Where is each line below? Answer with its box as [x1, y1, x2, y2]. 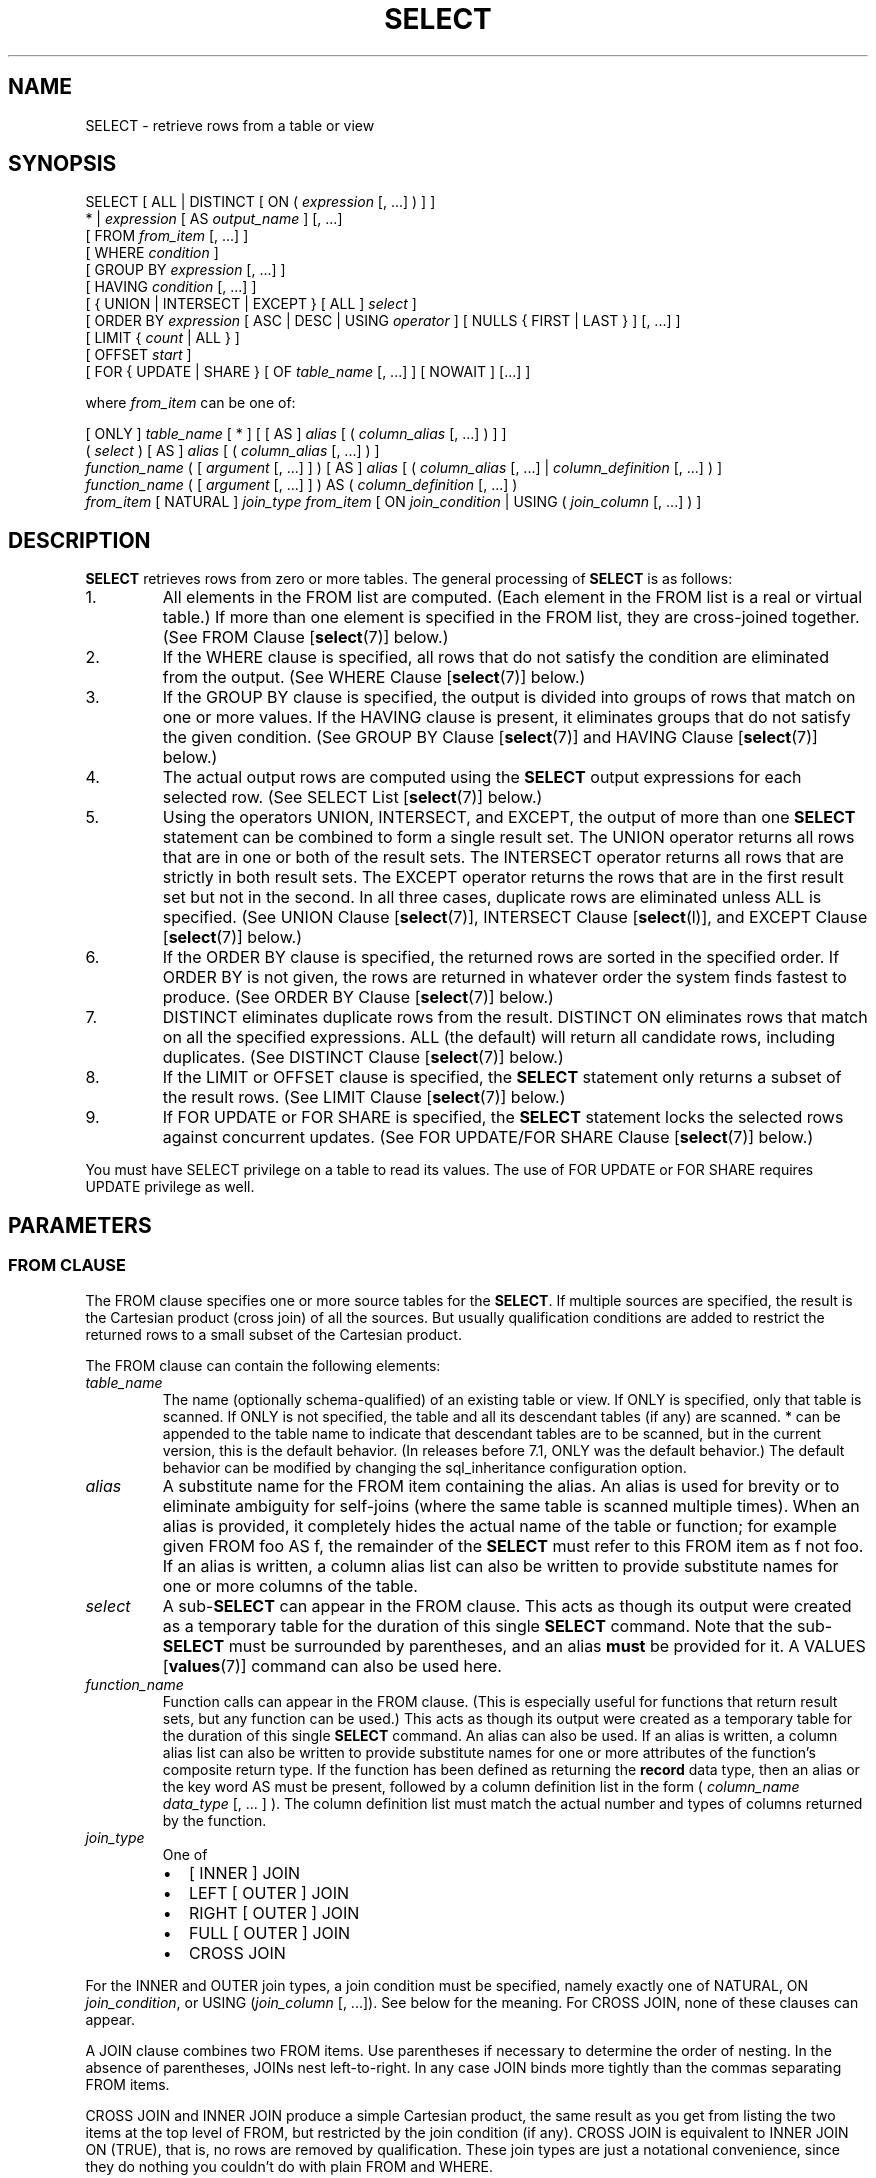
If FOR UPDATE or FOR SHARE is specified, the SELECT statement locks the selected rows [162, 1107, 844, 1128]
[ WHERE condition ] [85, 244, 219, 262]
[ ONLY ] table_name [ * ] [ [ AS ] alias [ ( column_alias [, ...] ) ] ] [85, 425, 507, 443]
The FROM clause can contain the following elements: [85, 1356, 441, 1374]
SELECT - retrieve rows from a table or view [85, 116, 375, 134]
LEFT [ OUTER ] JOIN [188, 1882, 350, 1903]
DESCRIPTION [8, 527, 151, 553]
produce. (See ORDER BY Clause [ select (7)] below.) [162, 987, 554, 1008]
